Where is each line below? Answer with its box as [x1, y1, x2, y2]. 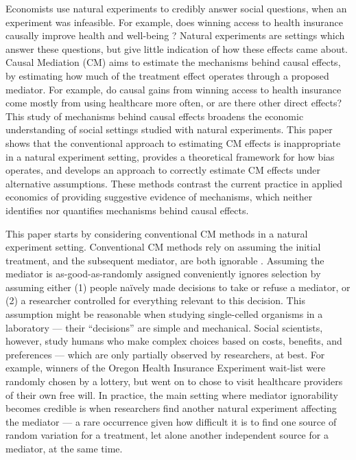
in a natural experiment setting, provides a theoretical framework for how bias [5, 149, 335, 163]
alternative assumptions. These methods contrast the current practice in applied [5, 176, 343, 190]
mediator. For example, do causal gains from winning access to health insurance [5, 82, 342, 96]
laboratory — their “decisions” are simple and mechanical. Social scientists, [5, 320, 323, 334]
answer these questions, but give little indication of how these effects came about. [5, 41, 348, 56]
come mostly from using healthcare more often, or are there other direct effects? [5, 95, 342, 110]
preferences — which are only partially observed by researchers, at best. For [5, 347, 325, 361]
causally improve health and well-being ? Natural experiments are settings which [5, 28, 345, 43]
